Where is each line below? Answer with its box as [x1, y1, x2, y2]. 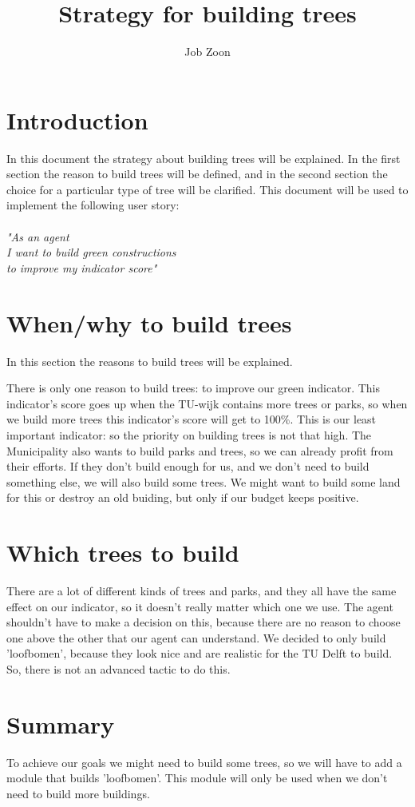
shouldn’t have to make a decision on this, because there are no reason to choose [6, 614, 401, 630]
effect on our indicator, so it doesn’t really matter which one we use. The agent [6, 598, 393, 614]
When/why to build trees [6, 306, 292, 339]
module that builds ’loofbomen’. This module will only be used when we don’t [6, 769, 388, 786]
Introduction [6, 103, 148, 136]
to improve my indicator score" [6, 259, 157, 276]
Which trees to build [6, 536, 239, 569]
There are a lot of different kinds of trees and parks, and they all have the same [6, 582, 397, 598]
